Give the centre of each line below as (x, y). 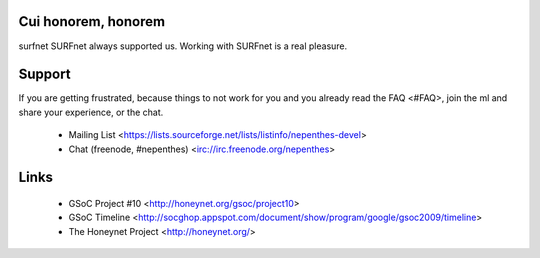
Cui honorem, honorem (91, 21)
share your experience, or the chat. (91, 112)
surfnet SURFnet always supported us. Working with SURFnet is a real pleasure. (183, 46)
